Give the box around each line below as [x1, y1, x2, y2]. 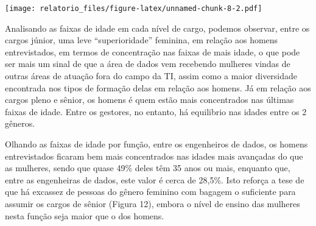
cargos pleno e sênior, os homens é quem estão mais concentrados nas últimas [5, 93, 294, 106]
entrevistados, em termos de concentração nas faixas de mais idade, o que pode [5, 45, 300, 58]
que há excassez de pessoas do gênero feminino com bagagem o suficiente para [5, 185, 296, 198]
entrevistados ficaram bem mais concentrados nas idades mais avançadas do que [5, 149, 303, 162]
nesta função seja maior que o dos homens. [5, 209, 164, 222]
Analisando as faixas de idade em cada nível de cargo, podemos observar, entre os [5, 21, 310, 34]
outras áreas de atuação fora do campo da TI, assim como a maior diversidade [5, 69, 298, 82]
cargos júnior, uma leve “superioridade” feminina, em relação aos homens [5, 34, 278, 46]
